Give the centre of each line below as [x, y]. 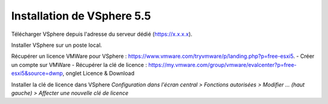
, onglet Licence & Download [99, 74]
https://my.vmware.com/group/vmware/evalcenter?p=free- [222, 64]
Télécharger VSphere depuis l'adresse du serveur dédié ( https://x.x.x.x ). [102, 34]
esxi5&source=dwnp [37, 74]
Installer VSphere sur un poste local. [57, 45]
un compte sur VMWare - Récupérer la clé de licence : [79, 64]
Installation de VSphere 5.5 [81, 16]
